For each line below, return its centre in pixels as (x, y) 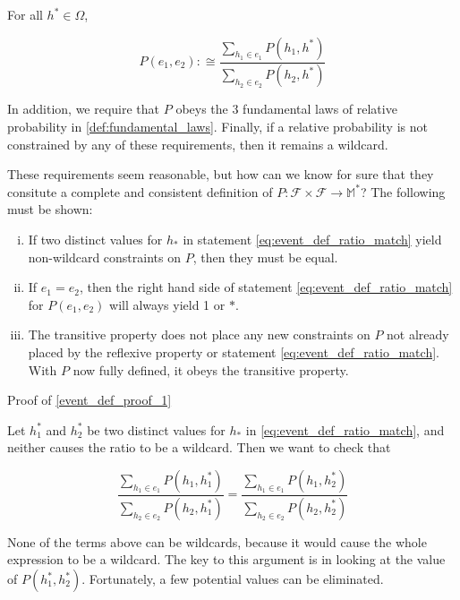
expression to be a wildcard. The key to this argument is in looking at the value (226, 559)
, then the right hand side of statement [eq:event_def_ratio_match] (266, 287)
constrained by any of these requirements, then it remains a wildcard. (198, 144)
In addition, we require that (84, 109)
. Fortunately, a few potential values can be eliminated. (233, 579)
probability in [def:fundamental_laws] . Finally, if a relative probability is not (217, 127)
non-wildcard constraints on (104, 257)
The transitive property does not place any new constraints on (199, 334)
